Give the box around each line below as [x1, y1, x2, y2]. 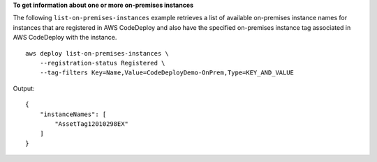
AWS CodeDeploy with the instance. [13, 33, 117, 42]
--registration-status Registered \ [39, 59, 165, 67]
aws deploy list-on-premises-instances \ [25, 49, 169, 57]
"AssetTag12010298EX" [54, 120, 129, 128]
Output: [13, 84, 35, 92]
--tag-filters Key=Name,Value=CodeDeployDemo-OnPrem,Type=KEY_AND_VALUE [39, 69, 295, 76]
